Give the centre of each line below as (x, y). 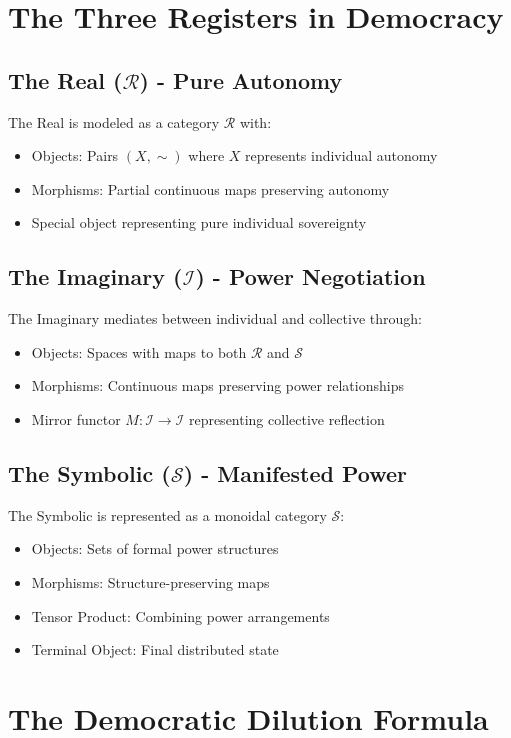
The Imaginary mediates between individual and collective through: (215, 318)
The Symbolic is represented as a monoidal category (167, 514)
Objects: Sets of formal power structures (155, 548)
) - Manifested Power (295, 472)
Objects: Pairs (75, 155)
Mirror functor (76, 418)
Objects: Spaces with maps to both (139, 351)
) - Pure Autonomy (241, 79)
